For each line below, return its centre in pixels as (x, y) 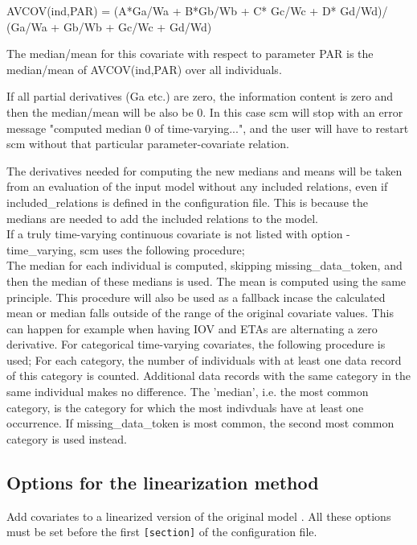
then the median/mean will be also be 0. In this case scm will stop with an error (205, 111)
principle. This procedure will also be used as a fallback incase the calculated (196, 297)
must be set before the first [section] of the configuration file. (162, 532)
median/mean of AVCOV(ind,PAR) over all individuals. (144, 69)
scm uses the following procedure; (162, 249)
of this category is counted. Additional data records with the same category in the (208, 376)
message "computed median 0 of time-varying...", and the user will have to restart (208, 128)
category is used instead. (67, 438)
